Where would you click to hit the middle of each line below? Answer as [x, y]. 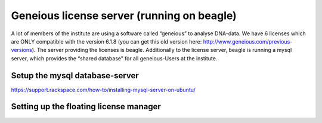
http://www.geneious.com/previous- [248, 41]
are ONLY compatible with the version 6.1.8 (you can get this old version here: [106, 41]
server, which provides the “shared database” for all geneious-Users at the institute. [114, 58]
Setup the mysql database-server [75, 76]
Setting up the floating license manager [86, 107]
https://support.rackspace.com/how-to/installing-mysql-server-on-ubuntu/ [103, 90]
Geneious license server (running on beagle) [124, 16]
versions [21, 50]
